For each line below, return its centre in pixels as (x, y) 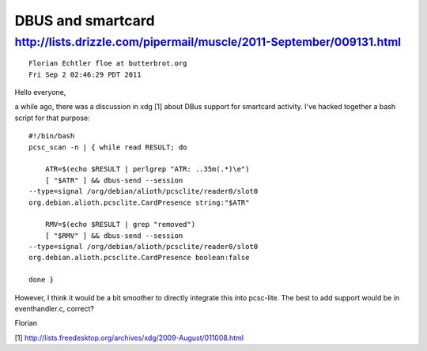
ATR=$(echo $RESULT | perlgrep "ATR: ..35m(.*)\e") (147, 169)
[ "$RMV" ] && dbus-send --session (114, 236)
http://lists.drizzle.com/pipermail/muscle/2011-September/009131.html (208, 42)
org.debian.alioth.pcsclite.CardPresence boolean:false (139, 258)
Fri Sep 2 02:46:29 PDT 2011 (85, 74)
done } (42, 280)
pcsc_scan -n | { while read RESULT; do (108, 147)
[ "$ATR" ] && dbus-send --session (114, 180)
